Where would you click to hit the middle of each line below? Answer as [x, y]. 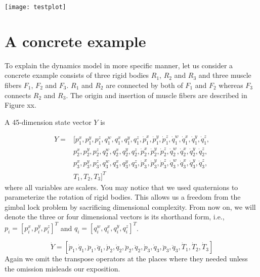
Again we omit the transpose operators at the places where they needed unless [126, 259]
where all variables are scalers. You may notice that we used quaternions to [121, 187]
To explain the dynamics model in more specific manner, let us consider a [119, 65]
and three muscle [225, 75]
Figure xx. [20, 105]
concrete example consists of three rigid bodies [77, 75]
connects [18, 95]
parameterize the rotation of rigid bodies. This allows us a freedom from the [123, 197]
